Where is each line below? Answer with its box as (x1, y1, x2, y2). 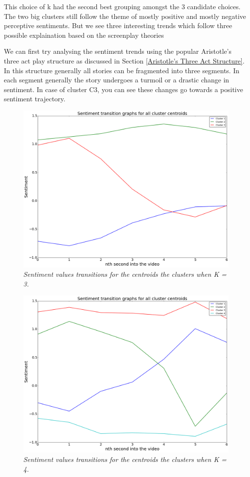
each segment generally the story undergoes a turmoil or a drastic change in (4, 75, 229, 85)
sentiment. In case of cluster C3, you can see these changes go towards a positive (4, 84, 243, 94)
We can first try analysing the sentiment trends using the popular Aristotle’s (4, 46, 232, 56)
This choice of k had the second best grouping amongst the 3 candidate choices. (4, 1, 241, 11)
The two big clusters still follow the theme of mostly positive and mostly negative (4, 11, 246, 21)
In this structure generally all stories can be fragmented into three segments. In (4, 65, 239, 75)
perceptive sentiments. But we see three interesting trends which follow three (4, 20, 232, 31)
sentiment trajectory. (4, 94, 65, 104)
